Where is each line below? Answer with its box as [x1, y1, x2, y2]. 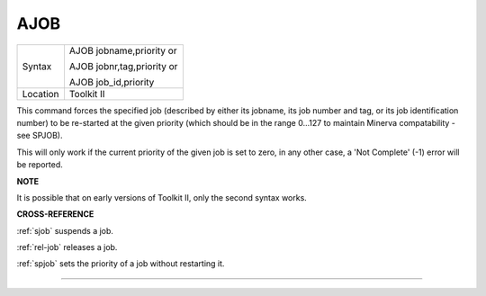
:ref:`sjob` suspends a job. [16, 225, 114, 236]
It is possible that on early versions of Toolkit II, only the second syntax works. [16, 192, 308, 202]
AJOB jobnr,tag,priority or [68, 59, 178, 72]
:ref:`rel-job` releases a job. [16, 242, 118, 253]
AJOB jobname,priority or [68, 44, 177, 57]
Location [22, 87, 59, 100]
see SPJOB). [16, 130, 63, 141]
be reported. [16, 159, 63, 170]
